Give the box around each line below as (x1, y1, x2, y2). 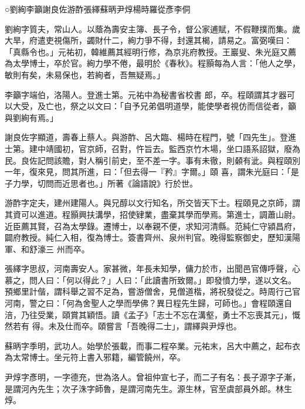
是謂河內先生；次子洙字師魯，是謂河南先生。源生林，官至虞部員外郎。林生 (5, 382, 292, 394)
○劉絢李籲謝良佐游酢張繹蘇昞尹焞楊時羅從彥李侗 (5, 3, 191, 15)
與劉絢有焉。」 (5, 111, 58, 123)
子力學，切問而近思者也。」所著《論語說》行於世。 (5, 177, 198, 189)
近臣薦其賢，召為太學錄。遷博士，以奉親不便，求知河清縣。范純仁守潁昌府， (5, 219, 300, 232)
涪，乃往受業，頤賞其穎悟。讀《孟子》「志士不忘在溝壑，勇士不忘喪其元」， (5, 308, 292, 320)
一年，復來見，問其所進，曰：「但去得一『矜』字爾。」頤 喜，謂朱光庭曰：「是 (5, 165, 299, 178)
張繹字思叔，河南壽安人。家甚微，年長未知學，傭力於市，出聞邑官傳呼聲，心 (5, 262, 300, 275)
